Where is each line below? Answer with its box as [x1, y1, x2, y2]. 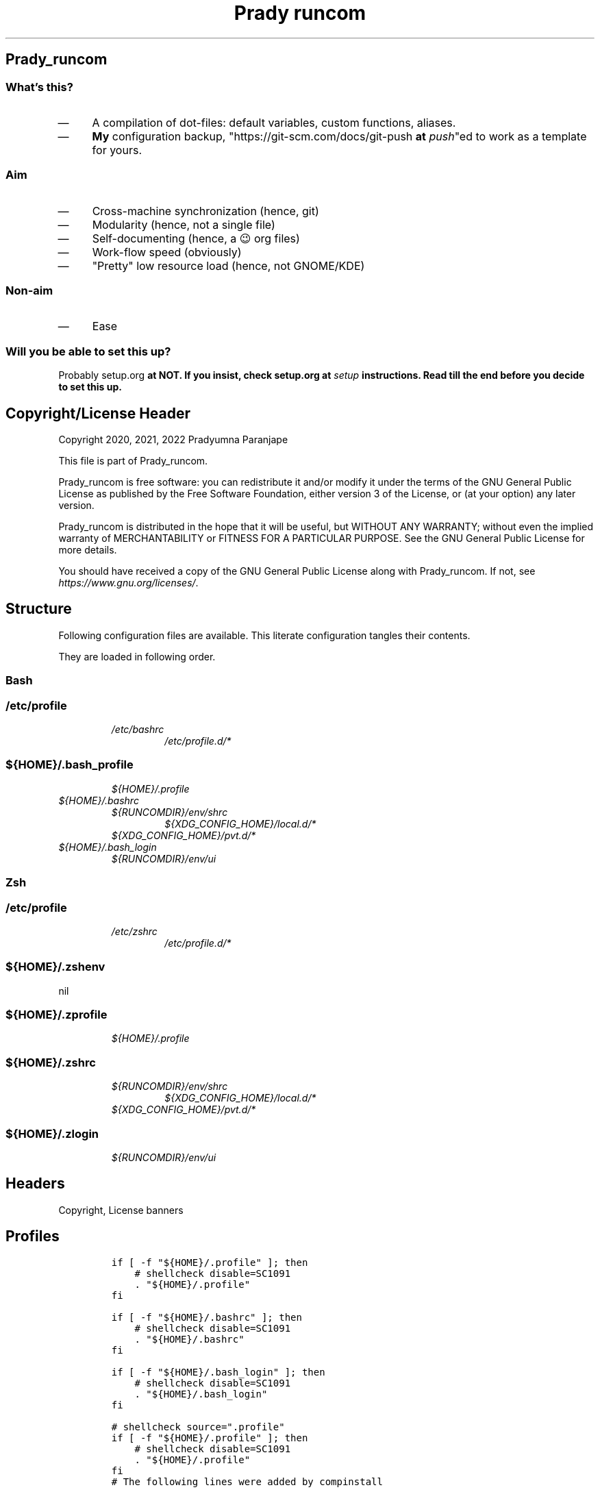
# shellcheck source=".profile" [111, 1421, 285, 1432]
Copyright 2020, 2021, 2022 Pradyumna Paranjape [58, 434, 288, 446]
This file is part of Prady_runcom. [58, 455, 208, 467]
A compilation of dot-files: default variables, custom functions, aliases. [92, 115, 456, 129]
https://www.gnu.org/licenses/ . [58, 577, 199, 589]
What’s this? [5, 79, 73, 94]
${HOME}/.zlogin [5, 1126, 99, 1141]
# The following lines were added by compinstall [111, 1476, 383, 1487]
